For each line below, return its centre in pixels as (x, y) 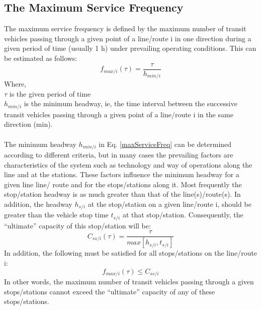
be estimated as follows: (41, 58)
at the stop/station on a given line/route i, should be (169, 204)
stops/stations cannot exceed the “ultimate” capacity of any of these (110, 291)
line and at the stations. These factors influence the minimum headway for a (122, 174)
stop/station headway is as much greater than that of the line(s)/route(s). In (122, 194)
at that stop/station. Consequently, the (183, 215)
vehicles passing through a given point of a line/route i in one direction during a (128, 38)
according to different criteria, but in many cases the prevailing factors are (119, 154)
